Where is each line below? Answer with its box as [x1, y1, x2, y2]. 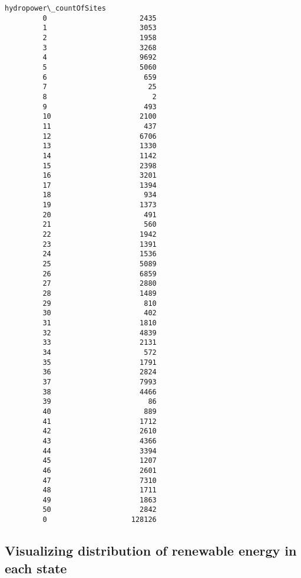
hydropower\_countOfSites [5, 4, 106, 12]
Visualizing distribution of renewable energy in [5, 541, 297, 560]
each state [5, 559, 67, 577]
